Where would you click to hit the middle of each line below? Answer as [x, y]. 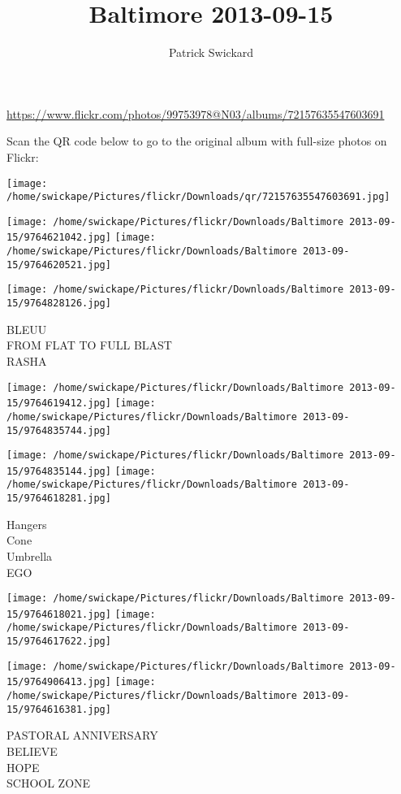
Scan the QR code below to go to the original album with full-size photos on [197, 141]
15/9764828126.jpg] [59, 304]
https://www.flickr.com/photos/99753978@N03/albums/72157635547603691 [196, 113]
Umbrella [30, 555]
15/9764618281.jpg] [59, 499]
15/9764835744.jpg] [59, 430]
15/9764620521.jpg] [59, 265]
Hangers [27, 524]
